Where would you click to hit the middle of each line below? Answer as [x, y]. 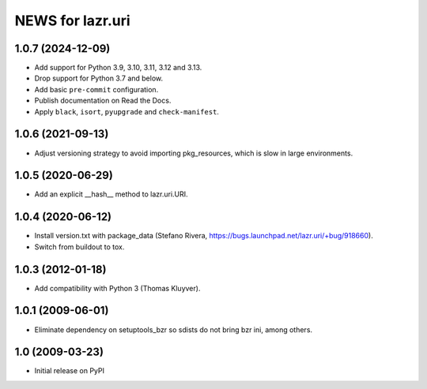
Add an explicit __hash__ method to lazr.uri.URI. [111, 194]
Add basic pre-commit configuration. [96, 89]
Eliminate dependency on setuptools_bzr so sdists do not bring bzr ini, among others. [173, 329]
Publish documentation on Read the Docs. [103, 101]
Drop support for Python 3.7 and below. [99, 78]
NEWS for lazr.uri [72, 21]
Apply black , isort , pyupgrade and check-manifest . [127, 111]
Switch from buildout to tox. [79, 247]
